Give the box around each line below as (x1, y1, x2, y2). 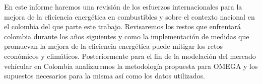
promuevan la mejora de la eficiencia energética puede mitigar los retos (4, 41, 223, 51)
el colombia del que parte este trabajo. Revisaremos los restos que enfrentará (4, 21, 241, 32)
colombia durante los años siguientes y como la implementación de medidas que (4, 31, 249, 41)
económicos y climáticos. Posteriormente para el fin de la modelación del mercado (4, 50, 256, 61)
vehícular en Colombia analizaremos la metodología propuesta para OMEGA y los (4, 60, 258, 71)
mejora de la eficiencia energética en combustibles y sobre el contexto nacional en (4, 11, 255, 22)
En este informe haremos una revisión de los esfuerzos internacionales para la (4, 2, 242, 12)
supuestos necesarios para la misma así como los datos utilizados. (4, 70, 206, 81)
